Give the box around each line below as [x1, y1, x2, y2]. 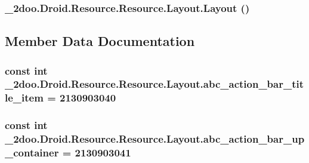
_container [5, 145, 59, 160]
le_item [5, 90, 44, 105]
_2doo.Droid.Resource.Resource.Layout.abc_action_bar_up [5, 131, 305, 146]
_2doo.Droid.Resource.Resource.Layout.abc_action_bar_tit [5, 76, 304, 91]
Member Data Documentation [5, 32, 195, 50]
